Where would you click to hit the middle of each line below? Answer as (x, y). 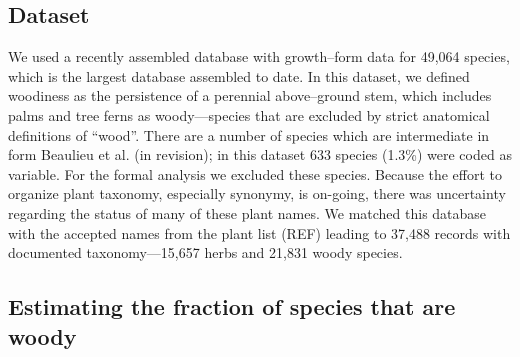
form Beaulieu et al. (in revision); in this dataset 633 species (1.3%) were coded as (260, 154)
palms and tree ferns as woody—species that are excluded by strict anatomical (249, 114)
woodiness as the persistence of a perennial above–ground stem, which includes (250, 95)
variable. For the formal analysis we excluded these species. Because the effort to (255, 173)
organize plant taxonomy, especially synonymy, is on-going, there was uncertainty (257, 193)
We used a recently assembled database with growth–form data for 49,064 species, (259, 56)
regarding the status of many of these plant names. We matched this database (247, 212)
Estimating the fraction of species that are (232, 306)
